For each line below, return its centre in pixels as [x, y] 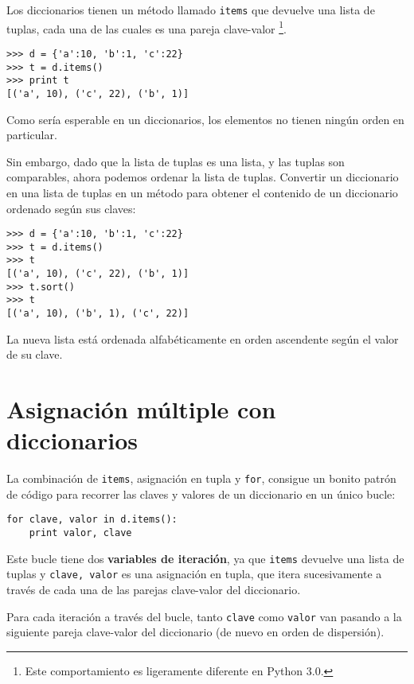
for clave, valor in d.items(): [92, 520]
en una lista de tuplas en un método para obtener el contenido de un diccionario [202, 192]
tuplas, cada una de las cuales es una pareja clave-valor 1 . [146, 27]
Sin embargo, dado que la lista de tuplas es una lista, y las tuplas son [176, 161]
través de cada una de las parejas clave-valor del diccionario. [154, 590]
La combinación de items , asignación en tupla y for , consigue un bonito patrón [201, 478]
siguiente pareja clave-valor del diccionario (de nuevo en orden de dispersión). [195, 632]
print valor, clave [80, 533]
